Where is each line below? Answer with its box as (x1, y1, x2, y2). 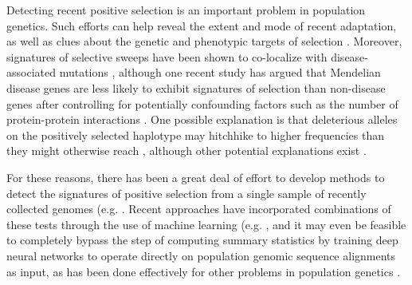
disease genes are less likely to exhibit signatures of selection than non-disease (6, 79, 386, 96)
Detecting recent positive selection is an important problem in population (6, 2, 366, 18)
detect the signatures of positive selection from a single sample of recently (6, 184, 367, 201)
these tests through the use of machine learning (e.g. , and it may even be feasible (6, 216, 406, 232)
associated (6, 64, 56, 81)
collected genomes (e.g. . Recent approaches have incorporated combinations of (6, 200, 391, 217)
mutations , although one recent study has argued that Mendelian (59, 64, 381, 81)
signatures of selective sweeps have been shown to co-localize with (6, 48, 328, 65)
